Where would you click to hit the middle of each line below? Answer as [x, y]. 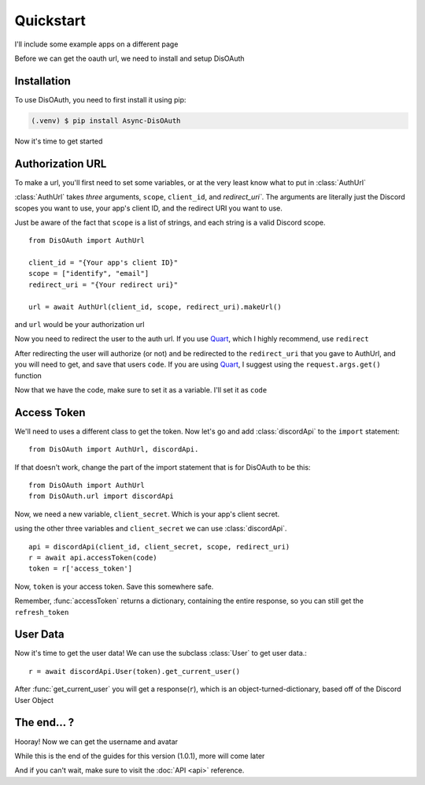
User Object [34, 700]
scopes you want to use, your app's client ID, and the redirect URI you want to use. [149, 208]
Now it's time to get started [59, 141]
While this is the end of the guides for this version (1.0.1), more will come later [140, 756]
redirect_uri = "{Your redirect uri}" [103, 285]
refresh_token [42, 612]
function [28, 375]
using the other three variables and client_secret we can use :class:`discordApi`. [151, 529]
